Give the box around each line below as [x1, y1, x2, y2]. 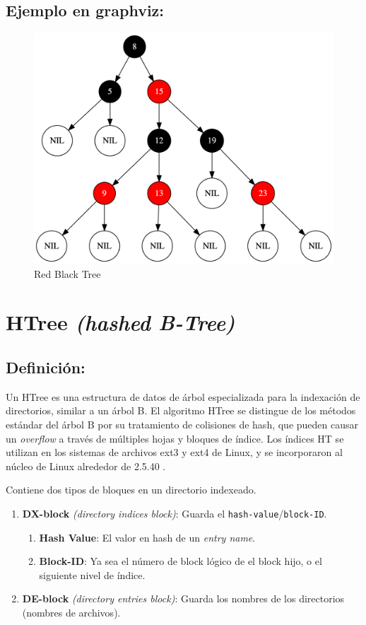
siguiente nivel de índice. [39, 567, 146, 582]
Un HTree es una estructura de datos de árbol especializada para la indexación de [6, 389, 360, 404]
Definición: [6, 356, 85, 378]
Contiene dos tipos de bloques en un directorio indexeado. [6, 482, 256, 497]
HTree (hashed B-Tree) [6, 308, 235, 337]
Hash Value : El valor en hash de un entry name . [39, 530, 256, 544]
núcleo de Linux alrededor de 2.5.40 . [6, 458, 166, 473]
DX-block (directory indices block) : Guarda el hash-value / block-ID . [22, 506, 327, 520]
